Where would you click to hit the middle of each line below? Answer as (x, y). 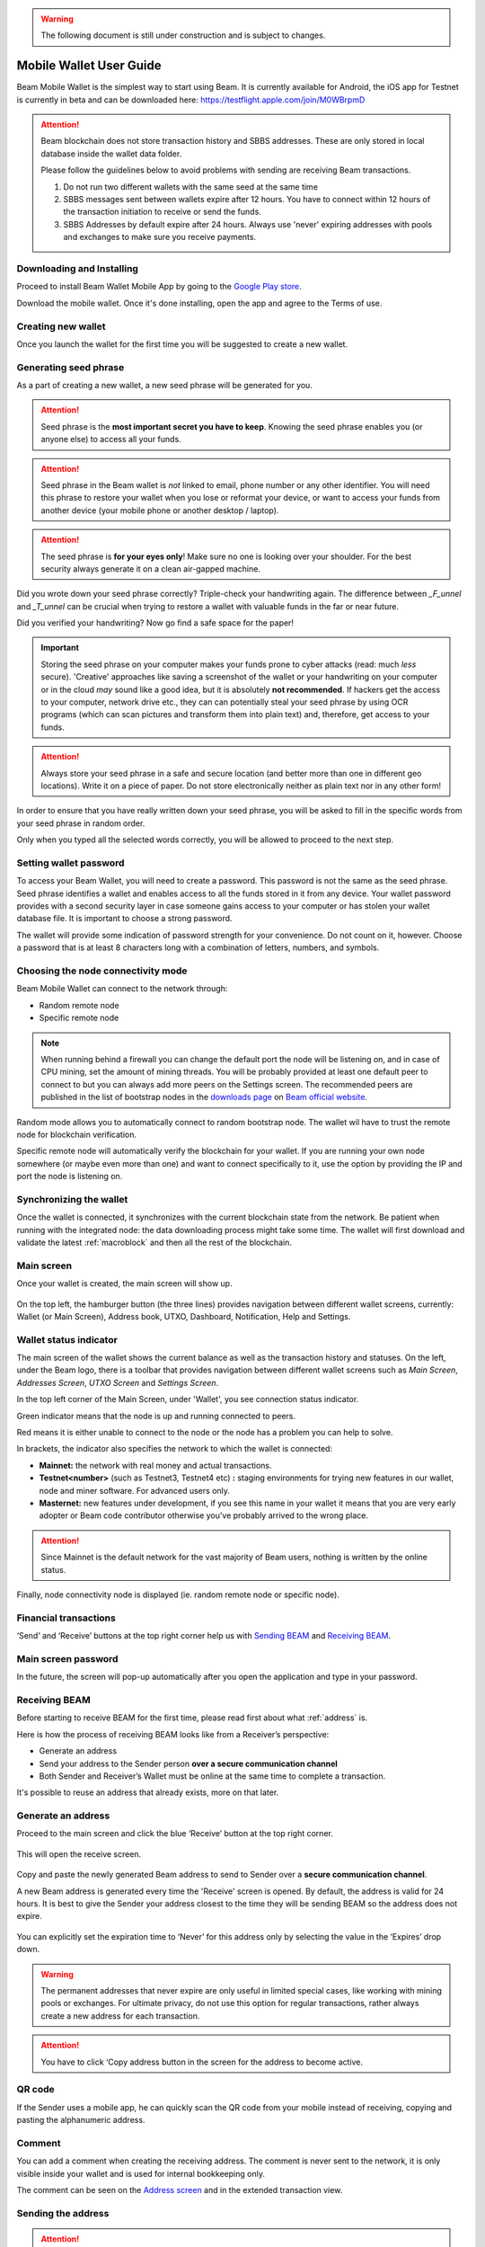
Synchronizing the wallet (72, 1199)
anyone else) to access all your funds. (111, 440)
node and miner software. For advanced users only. (135, 1490)
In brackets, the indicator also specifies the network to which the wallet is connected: (174, 1449)
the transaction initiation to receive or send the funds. (163, 212)
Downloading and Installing (78, 268)
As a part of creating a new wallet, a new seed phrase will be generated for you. (165, 386)
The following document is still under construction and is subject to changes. (183, 35)
